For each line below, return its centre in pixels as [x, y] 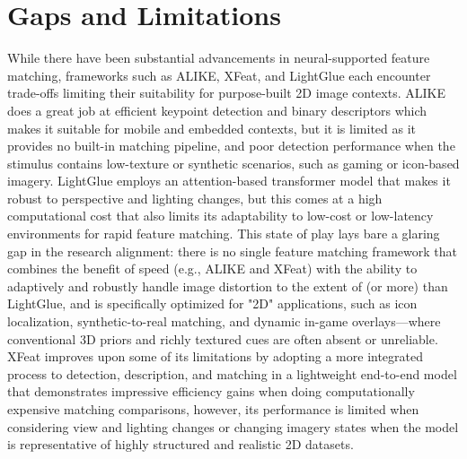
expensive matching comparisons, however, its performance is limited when [213, 409]
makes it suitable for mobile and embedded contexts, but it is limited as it [212, 128]
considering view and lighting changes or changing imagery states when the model [233, 426]
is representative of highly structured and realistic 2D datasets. [181, 444]
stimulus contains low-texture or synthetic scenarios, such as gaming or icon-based [233, 163]
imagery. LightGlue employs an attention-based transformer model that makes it [229, 181]
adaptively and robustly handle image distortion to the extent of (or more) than [228, 286]
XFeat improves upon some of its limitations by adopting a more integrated [216, 356]
